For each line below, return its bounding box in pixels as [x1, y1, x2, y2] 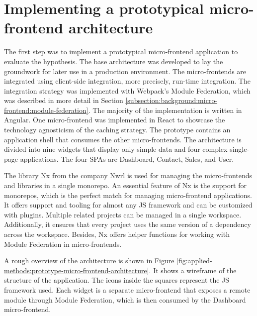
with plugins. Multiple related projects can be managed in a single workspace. [4, 209, 242, 219]
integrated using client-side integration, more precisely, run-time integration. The [4, 76, 251, 86]
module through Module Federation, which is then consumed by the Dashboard [4, 294, 246, 305]
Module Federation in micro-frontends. [4, 238, 122, 249]
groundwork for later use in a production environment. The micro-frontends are [4, 66, 247, 76]
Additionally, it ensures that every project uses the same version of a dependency [4, 219, 251, 229]
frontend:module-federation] [4, 105, 88, 115]
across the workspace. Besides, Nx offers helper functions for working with [4, 229, 230, 239]
